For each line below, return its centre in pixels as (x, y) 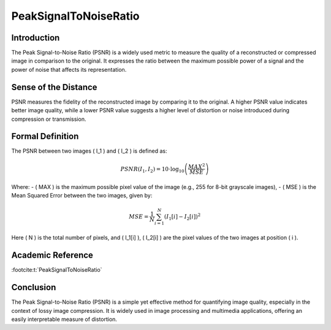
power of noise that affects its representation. (69, 69)
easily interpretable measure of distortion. (64, 319)
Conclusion (34, 287)
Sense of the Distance (54, 87)
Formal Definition (45, 136)
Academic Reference (52, 255)
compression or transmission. (49, 119)
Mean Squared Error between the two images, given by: (82, 196)
